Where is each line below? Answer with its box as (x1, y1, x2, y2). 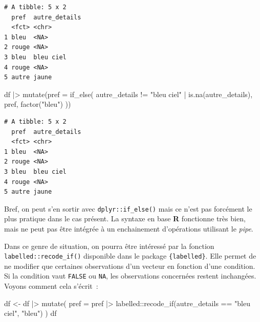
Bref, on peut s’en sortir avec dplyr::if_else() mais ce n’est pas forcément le (4, 203, 252, 214)
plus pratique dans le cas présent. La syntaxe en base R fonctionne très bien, (4, 213, 246, 224)
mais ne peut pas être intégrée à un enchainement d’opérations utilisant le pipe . (4, 223, 253, 234)
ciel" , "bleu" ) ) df (4, 308, 57, 318)
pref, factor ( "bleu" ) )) (4, 99, 71, 109)
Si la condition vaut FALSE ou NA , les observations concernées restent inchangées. (4, 270, 256, 281)
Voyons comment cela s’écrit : (4, 281, 98, 291)
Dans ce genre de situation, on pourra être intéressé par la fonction (4, 240, 214, 251)
